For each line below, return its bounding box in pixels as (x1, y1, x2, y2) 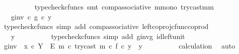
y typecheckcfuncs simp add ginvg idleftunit (11, 30, 185, 41)
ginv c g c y (11, 11, 52, 21)
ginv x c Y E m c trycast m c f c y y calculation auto (4, 40, 235, 51)
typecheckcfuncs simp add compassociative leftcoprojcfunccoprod (4, 21, 209, 31)
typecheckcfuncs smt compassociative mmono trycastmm (34, 1, 214, 11)
